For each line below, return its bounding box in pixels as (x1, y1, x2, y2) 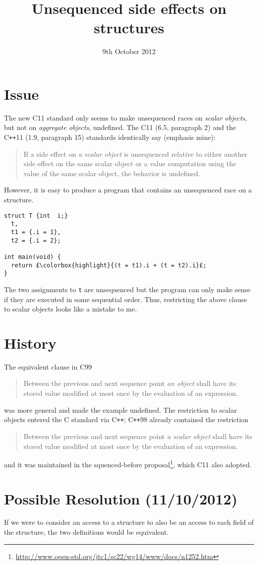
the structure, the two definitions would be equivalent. (4, 527, 169, 537)
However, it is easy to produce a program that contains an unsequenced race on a (4, 185, 252, 195)
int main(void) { (4, 253, 61, 260)
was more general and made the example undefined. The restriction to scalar (4, 404, 237, 415)
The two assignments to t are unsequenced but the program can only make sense (4, 284, 251, 294)
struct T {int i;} (4, 212, 68, 219)
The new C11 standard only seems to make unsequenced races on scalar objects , (4, 112, 247, 123)
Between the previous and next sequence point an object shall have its (23, 378, 237, 388)
